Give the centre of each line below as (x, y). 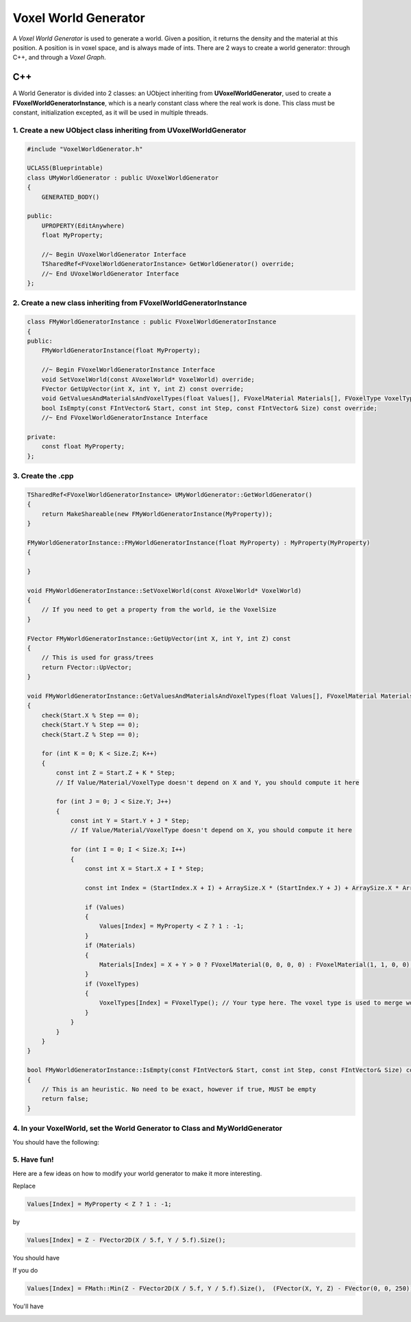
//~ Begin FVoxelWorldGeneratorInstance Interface (128, 370)
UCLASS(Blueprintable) (65, 168)
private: (42, 437)
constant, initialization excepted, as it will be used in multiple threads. (110, 112)
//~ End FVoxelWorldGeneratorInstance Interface (125, 418)
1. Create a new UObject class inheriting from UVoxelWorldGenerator (129, 130)
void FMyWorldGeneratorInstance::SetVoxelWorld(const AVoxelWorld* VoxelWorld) (164, 590)
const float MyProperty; (83, 446)
